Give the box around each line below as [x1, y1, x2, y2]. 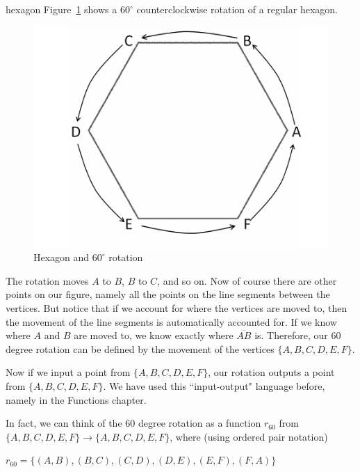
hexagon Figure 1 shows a [6, 2, 117, 16]
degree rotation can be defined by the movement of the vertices [6, 341, 275, 356]
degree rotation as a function [138, 416, 261, 430]
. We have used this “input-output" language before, [103, 378, 325, 393]
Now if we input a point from [6, 365, 131, 379]
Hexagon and [33, 250, 90, 265]
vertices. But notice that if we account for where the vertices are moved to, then [6, 300, 347, 315]
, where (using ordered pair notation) [170, 429, 328, 443]
